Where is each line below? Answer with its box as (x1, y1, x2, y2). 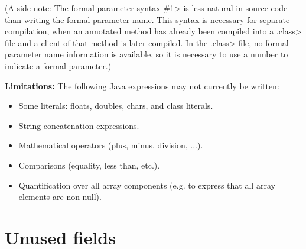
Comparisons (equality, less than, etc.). (18, 159, 160, 171)
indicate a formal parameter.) (5, 59, 112, 72)
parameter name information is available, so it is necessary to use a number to (5, 48, 288, 60)
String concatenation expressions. (18, 119, 139, 131)
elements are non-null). (18, 190, 102, 203)
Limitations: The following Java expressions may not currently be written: (5, 79, 279, 92)
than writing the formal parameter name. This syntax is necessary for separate (5, 13, 290, 25)
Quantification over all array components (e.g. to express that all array (18, 179, 275, 191)
